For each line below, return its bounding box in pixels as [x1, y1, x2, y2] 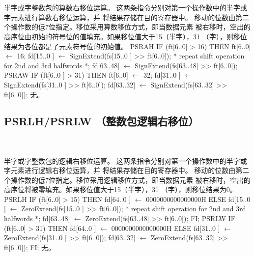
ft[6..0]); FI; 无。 [4, 242, 56, 252]
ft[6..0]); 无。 [4, 89, 44, 99]
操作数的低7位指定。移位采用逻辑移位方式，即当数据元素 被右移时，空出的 [10, 174, 251, 185]
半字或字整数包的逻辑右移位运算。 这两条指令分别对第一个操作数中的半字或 [4, 155, 247, 166]
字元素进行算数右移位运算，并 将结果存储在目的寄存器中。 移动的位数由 [4, 12, 236, 22]
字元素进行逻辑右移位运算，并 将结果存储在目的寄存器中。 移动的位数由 [4, 165, 236, 175]
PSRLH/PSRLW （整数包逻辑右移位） [4, 113, 199, 128]
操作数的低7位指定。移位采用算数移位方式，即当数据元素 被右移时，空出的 [10, 22, 251, 32]
